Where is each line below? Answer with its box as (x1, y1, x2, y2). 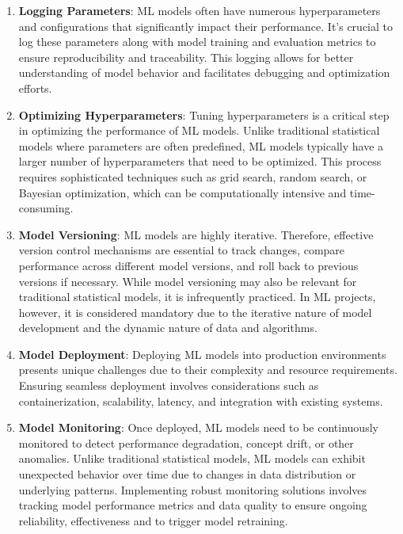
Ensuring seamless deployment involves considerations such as (18, 377, 319, 394)
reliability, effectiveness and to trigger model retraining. (18, 512, 288, 528)
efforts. (18, 79, 52, 96)
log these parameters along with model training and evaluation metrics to (18, 33, 376, 50)
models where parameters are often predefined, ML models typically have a (18, 137, 384, 154)
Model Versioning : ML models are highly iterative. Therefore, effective (18, 226, 374, 242)
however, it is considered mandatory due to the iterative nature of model (18, 303, 372, 320)
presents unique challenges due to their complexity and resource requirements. (18, 361, 397, 378)
